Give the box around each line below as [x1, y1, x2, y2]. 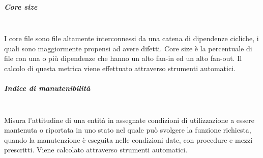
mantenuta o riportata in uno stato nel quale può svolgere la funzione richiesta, [4, 124, 251, 135]
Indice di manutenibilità [4, 83, 91, 93]
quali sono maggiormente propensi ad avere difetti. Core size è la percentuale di [4, 43, 252, 53]
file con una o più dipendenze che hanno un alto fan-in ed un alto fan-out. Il [4, 53, 242, 64]
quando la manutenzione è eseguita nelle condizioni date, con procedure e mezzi [4, 134, 253, 145]
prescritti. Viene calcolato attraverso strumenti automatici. [4, 144, 188, 155]
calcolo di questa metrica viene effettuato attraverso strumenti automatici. [4, 62, 236, 73]
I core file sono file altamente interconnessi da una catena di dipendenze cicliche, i [4, 33, 259, 44]
